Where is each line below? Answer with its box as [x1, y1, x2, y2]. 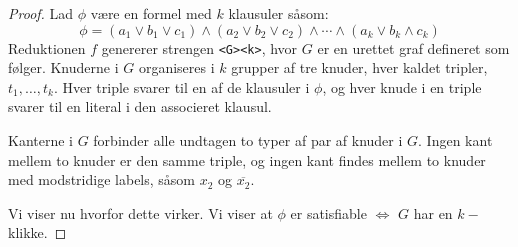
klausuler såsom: [228, 3, 329, 23]
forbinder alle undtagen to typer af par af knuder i [93, 130, 403, 151]
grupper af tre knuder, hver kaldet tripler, [231, 57, 488, 78]
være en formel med [90, 3, 212, 23]
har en [413, 202, 453, 223]
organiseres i [138, 57, 215, 78]
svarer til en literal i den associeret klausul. [8, 96, 272, 117]
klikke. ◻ [8, 222, 67, 243]
